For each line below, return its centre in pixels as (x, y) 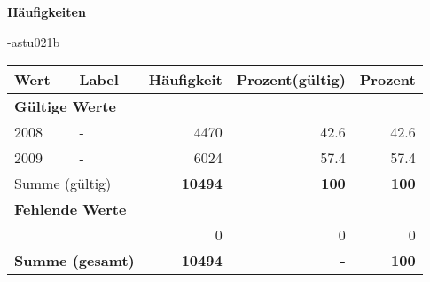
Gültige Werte (65, 106)
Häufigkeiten (47, 12)
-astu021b (34, 41)
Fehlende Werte (70, 209)
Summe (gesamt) (74, 261)
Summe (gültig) (63, 184)
